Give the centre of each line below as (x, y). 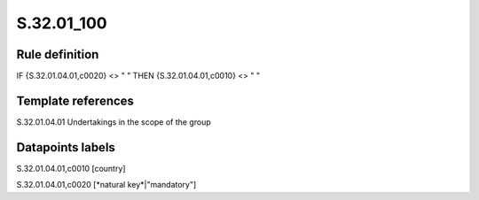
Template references (75, 100)
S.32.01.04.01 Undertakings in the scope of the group (114, 122)
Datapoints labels (66, 147)
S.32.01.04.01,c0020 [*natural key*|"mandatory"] (106, 185)
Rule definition (58, 54)
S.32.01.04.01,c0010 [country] (71, 168)
